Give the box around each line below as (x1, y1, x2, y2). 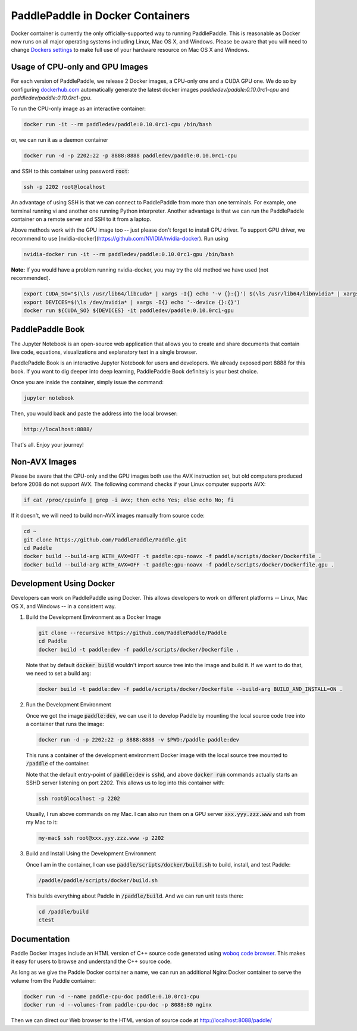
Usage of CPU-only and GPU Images (11, 62, 149, 72)
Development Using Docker (11, 578, 115, 589)
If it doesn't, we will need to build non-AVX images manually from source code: (11, 512, 205, 519)
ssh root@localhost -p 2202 (38, 795, 120, 802)
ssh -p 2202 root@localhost (23, 183, 105, 191)
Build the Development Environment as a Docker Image (26, 613, 161, 621)
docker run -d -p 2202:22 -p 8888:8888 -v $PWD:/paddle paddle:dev (38, 736, 240, 743)
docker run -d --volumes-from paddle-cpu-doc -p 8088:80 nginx (23, 1001, 212, 1008)
